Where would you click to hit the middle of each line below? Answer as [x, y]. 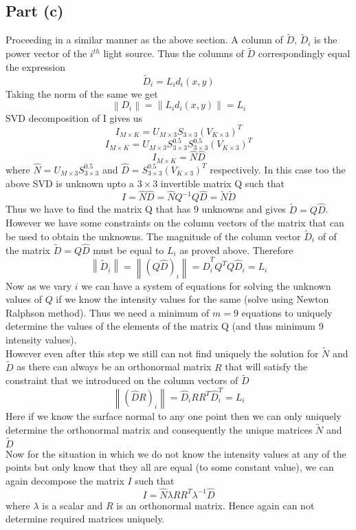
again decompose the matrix [65, 480]
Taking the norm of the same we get [82, 93]
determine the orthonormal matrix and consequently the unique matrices [159, 429]
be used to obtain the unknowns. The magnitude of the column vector [153, 236]
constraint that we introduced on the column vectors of [122, 380]
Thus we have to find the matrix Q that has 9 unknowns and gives [146, 209]
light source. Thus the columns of [174, 53]
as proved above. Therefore [236, 250]
